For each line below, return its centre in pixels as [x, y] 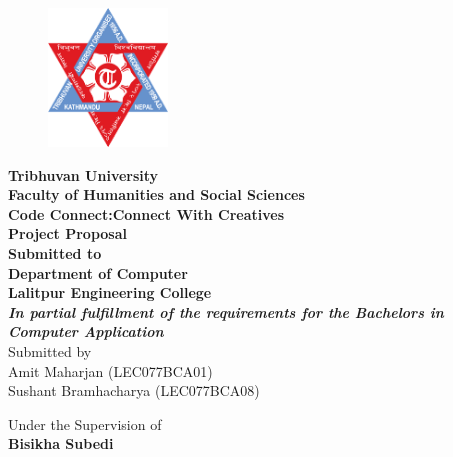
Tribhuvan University [83, 174]
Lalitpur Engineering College [110, 292]
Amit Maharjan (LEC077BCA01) [110, 370]
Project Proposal [67, 233]
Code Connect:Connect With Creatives [146, 213]
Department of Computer [98, 272]
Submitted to [55, 252]
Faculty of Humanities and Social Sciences [156, 194]
